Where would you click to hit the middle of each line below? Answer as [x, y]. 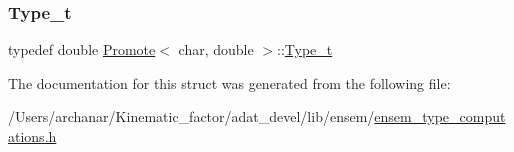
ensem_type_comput [440, 116]
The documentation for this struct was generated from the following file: [229, 82]
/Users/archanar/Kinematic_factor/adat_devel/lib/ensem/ [191, 116]
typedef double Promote [82, 49]
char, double [216, 49]
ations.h [32, 136]
